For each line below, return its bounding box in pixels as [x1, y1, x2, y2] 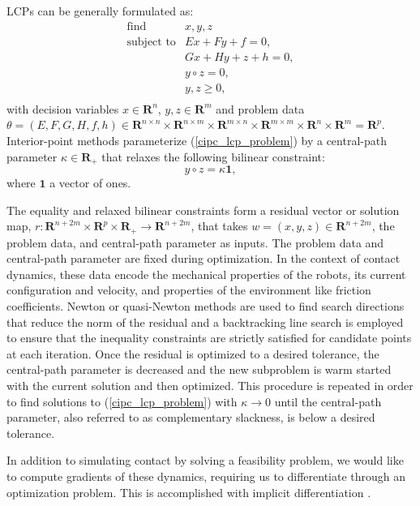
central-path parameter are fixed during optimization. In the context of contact [6, 250, 401, 267]
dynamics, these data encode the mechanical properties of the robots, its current [6, 265, 406, 282]
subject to [126, 36, 176, 48]
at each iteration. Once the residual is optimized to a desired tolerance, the [6, 345, 379, 362]
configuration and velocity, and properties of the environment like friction [6, 281, 371, 298]
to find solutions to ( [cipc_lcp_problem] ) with [6, 392, 238, 410]
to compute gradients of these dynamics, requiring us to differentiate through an [6, 467, 406, 484]
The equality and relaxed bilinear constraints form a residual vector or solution [6, 201, 400, 218]
